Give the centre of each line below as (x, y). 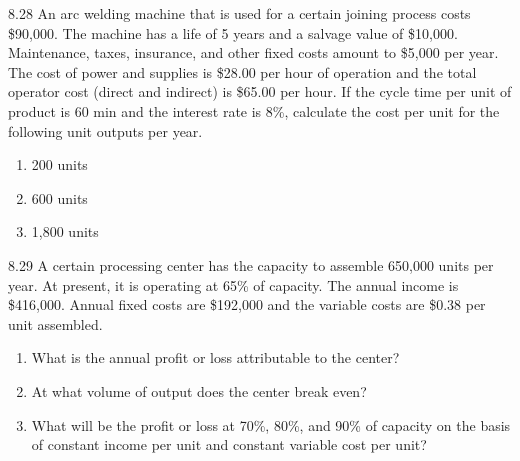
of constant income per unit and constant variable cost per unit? (229, 444)
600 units (59, 197)
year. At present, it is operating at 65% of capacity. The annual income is (233, 284)
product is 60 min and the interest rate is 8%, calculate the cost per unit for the (254, 110)
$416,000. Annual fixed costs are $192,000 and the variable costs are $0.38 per (247, 304)
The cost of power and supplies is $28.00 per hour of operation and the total (242, 71)
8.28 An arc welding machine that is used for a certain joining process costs (239, 13)
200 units (59, 164)
